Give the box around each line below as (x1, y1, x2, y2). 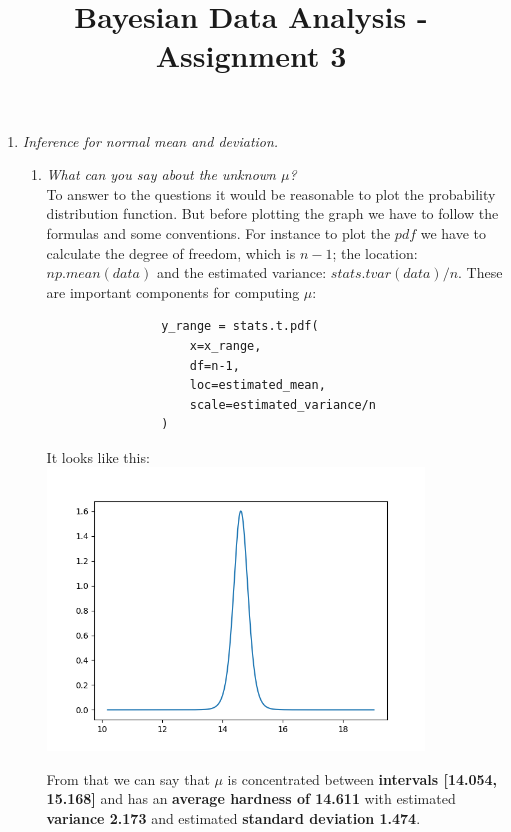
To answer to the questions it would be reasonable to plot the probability (46, 183, 496, 204)
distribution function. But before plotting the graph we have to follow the (46, 203, 499, 224)
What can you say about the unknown (46, 164, 276, 185)
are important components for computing (46, 281, 300, 302)
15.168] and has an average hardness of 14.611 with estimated (46, 788, 456, 809)
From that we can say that (46, 768, 210, 789)
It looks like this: (46, 446, 150, 467)
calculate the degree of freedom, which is (46, 242, 296, 263)
